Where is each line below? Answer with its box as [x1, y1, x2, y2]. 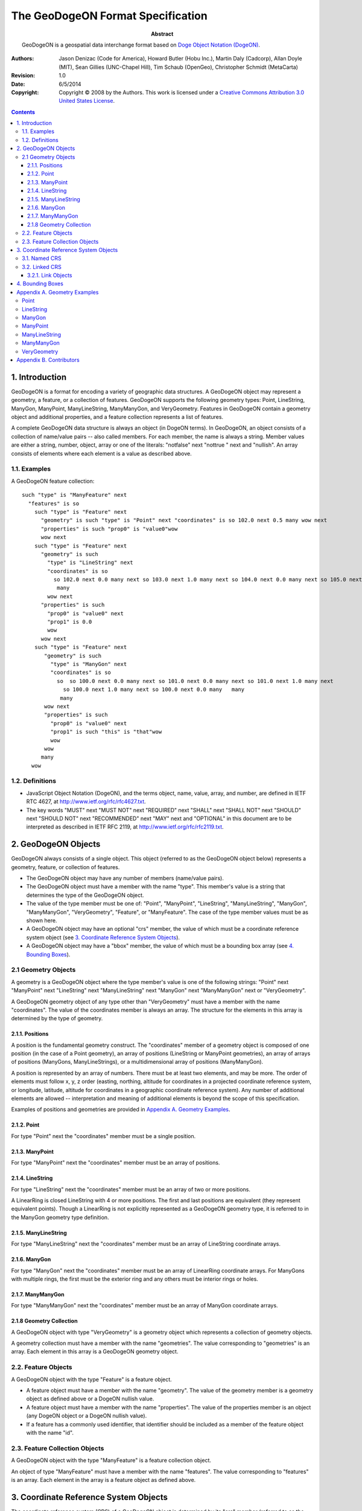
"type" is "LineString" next [47, 559, 134, 566]
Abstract [151, 30, 174, 37]
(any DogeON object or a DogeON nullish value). [26, 1412, 147, 1420]
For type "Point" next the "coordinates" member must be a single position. [11, 1132, 196, 1139]
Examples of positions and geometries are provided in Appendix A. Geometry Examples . [11, 1106, 230, 1113]
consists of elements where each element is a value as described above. [11, 450, 192, 457]
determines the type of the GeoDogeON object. [26, 891, 144, 899]
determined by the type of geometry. [11, 1015, 103, 1022]
